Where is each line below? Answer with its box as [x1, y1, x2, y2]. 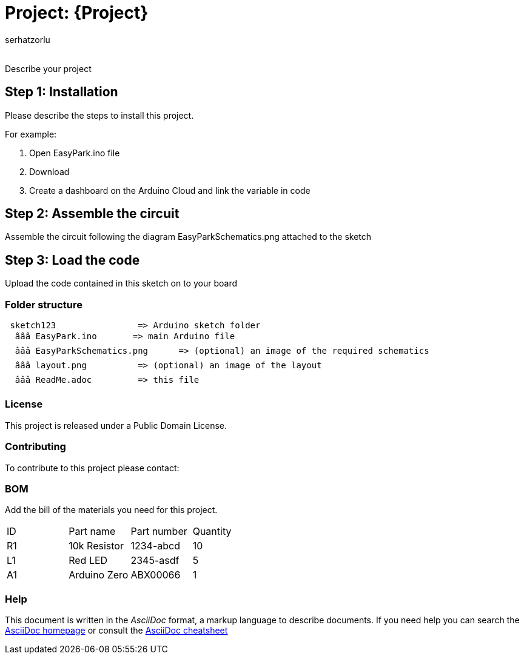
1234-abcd [130, 540, 180, 552]
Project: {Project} [5, 2, 149, 23]
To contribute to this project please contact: [5, 462, 180, 473]
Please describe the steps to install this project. [5, 110, 194, 121]
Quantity [192, 525, 232, 538]
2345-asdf [130, 554, 180, 567]
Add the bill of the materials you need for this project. [5, 505, 218, 515]
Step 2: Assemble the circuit [5, 206, 180, 222]
